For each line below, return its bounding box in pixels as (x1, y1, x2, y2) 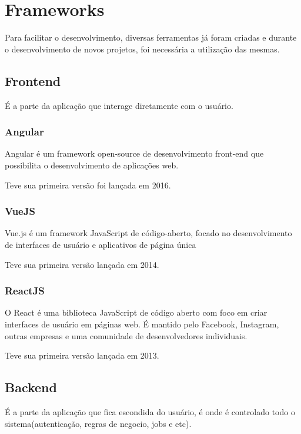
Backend (5, 378, 57, 396)
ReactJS (5, 283, 45, 298)
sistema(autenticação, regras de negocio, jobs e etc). (5, 417, 192, 429)
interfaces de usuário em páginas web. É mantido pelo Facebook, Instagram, (5, 317, 279, 330)
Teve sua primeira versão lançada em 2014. (5, 258, 159, 270)
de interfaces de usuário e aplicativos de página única (5, 238, 196, 250)
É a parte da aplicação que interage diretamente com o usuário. (5, 99, 233, 111)
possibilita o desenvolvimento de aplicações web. (5, 158, 179, 171)
